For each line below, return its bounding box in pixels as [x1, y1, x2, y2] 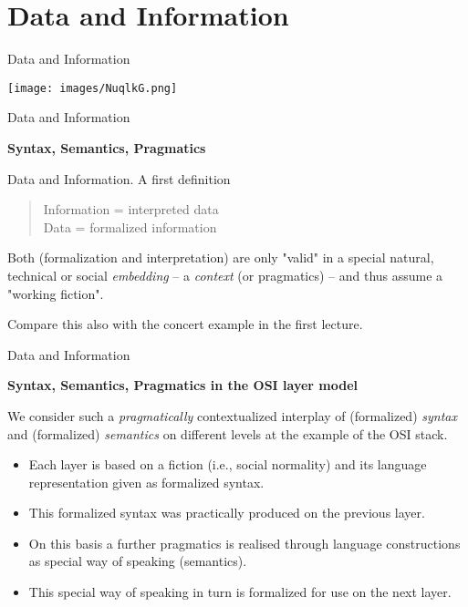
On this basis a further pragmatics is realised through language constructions [28, 533, 461, 552]
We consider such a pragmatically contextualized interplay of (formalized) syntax [7, 406, 457, 425]
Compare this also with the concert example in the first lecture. [7, 314, 363, 334]
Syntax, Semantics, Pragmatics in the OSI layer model [7, 376, 359, 395]
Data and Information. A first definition [7, 169, 231, 188]
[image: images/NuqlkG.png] [7, 81, 178, 95]
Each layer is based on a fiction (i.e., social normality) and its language [28, 455, 427, 474]
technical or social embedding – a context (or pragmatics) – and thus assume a [7, 265, 443, 284]
